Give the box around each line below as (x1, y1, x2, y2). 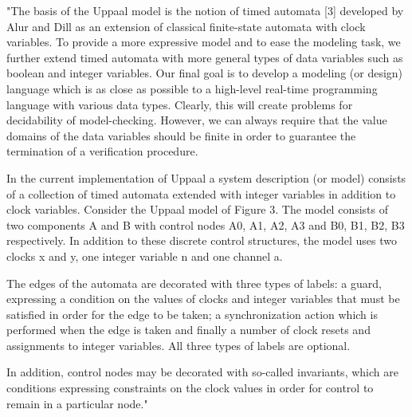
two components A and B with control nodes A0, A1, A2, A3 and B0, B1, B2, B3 (6, 216, 405, 233)
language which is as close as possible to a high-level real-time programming (6, 80, 378, 96)
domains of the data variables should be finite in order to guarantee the (6, 127, 356, 144)
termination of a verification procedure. (6, 143, 198, 159)
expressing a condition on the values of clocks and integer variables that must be (6, 290, 400, 307)
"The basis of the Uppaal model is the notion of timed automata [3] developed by (6, 2, 404, 18)
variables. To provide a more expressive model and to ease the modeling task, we (6, 33, 401, 50)
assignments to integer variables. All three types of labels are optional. (6, 336, 351, 353)
